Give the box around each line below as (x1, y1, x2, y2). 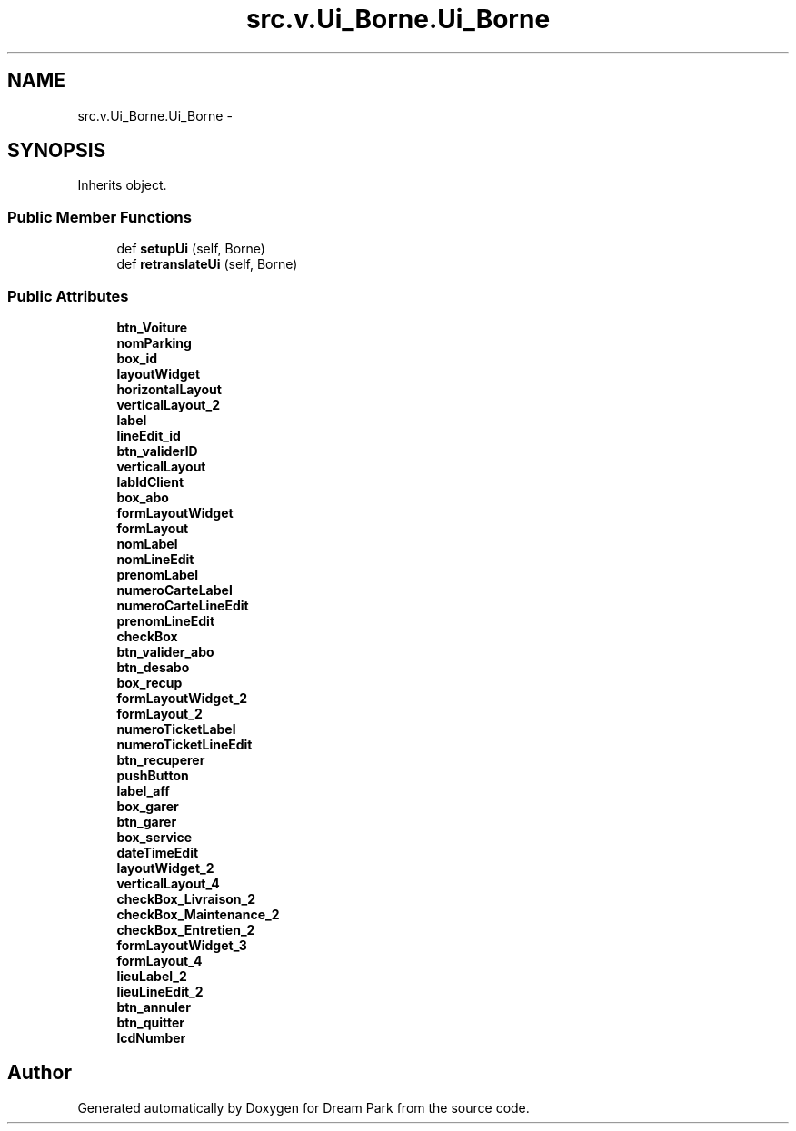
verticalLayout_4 (116, 875, 220, 891)
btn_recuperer (116, 751, 205, 768)
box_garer (116, 798, 179, 814)
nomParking (116, 334, 192, 351)
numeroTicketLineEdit (116, 736, 253, 752)
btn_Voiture (116, 319, 188, 335)
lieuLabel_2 (116, 967, 187, 984)
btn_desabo (116, 659, 190, 675)
